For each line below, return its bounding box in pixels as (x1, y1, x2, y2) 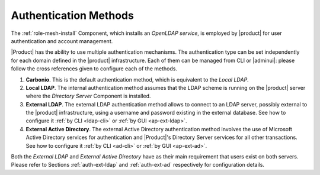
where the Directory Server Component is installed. (25, 92, 151, 100)
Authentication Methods (11, 9, 135, 22)
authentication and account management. (11, 37, 113, 44)
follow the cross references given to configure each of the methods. (11, 65, 178, 72)
